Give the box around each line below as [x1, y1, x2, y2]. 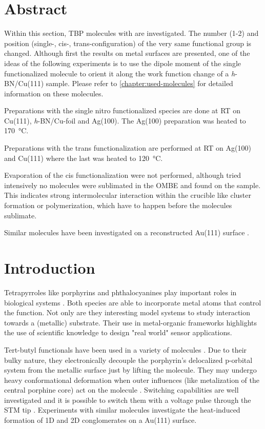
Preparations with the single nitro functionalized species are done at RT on [4, 105, 240, 116]
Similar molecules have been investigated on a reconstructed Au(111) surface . [4, 227, 250, 238]
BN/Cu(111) [4, 78, 44, 89]
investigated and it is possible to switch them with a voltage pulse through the [4, 394, 251, 405]
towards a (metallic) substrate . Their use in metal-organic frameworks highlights [4, 317, 257, 328]
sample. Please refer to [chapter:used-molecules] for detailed [46, 78, 233, 89]
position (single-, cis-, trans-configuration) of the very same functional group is [4, 37, 252, 48]
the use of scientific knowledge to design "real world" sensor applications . [4, 327, 232, 338]
